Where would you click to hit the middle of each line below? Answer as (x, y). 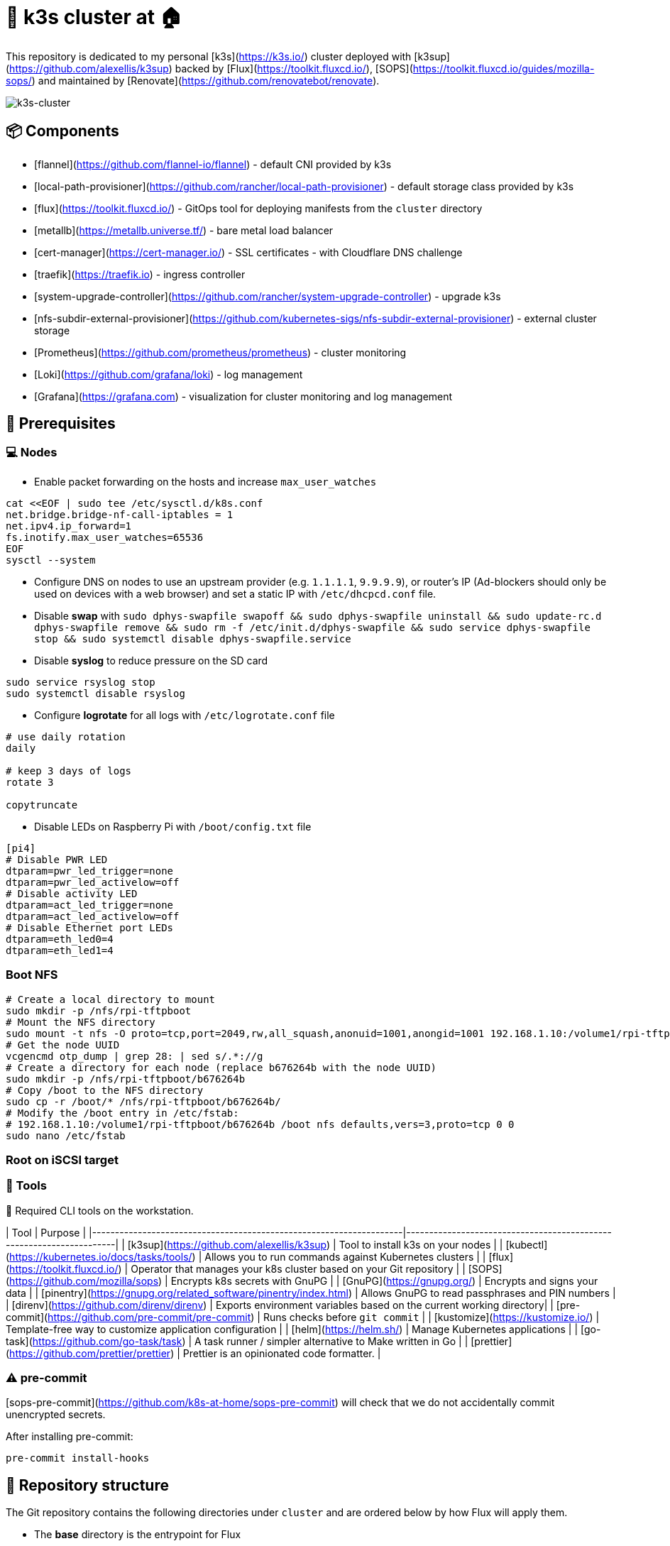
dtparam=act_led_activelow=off (93, 916)
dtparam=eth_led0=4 (60, 939)
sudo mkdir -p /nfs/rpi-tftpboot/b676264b (126, 1079)
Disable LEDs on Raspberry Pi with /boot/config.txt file (173, 826)
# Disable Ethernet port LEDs (90, 927)
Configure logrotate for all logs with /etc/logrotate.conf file (185, 715)
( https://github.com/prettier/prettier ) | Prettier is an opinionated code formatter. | (193, 1353)
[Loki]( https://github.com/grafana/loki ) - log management (169, 374)
